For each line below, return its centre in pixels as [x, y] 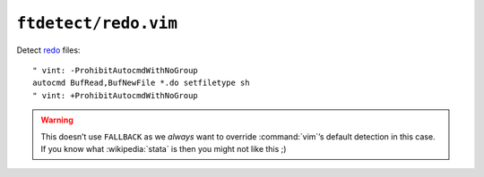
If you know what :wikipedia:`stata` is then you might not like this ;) [164, 148]
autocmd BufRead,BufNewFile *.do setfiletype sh [141, 83]
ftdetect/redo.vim [97, 23]
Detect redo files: [48, 50]
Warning [57, 120]
